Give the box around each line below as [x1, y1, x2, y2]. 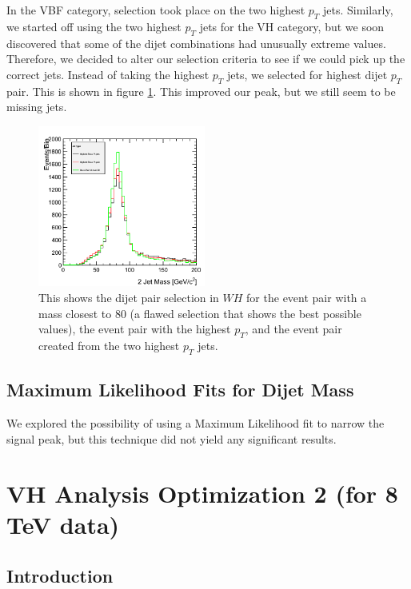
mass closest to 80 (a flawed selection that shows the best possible [38, 304, 361, 321]
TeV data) [6, 508, 120, 541]
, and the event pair [245, 320, 342, 337]
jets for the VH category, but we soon [199, 18, 385, 34]
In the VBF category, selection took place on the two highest [6, 2, 305, 18]
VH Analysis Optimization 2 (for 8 [6, 477, 398, 510]
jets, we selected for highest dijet [226, 66, 388, 82]
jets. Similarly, [322, 2, 393, 18]
